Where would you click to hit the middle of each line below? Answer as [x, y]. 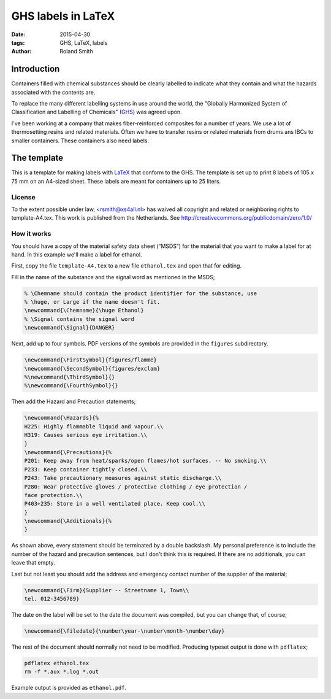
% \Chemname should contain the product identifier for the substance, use [141, 293]
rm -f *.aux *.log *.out [62, 672]
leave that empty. [33, 563]
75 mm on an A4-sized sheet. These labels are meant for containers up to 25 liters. [116, 181]
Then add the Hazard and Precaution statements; [74, 401]
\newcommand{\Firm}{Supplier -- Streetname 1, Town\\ [107, 590]
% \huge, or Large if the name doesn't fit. [92, 302]
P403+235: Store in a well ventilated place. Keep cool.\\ [115, 504]
